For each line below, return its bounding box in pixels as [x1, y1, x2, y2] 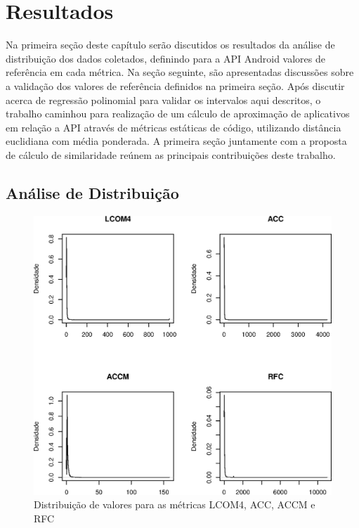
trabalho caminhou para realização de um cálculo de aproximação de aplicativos [6, 106, 350, 121]
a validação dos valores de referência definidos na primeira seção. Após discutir [6, 78, 345, 93]
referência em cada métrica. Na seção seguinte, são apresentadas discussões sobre [6, 65, 354, 79]
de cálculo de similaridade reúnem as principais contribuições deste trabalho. [6, 147, 336, 162]
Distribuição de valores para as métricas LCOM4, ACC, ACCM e [34, 497, 315, 512]
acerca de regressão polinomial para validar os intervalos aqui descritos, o [6, 92, 321, 107]
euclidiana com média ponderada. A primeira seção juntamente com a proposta [6, 134, 347, 148]
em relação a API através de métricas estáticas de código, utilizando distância [6, 120, 341, 134]
